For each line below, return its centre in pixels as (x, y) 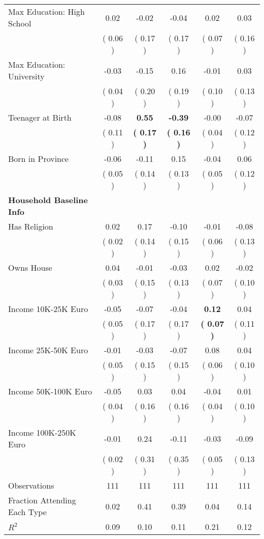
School (20, 23)
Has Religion (31, 226)
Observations (31, 485)
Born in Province (39, 159)
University (26, 76)
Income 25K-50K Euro (48, 350)
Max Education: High (46, 11)
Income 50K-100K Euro (50, 391)
